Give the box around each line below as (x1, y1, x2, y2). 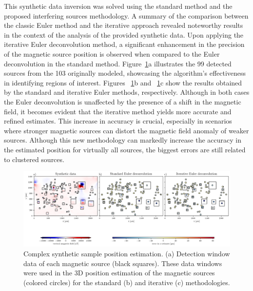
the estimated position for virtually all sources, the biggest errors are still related (4, 144, 246, 154)
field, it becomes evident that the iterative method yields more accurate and (4, 106, 232, 116)
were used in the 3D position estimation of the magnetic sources (23, 268, 215, 278)
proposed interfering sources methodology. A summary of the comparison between (4, 10, 249, 21)
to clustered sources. (4, 154, 64, 164)
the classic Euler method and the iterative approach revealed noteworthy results (4, 20, 243, 30)
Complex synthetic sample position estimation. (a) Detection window (23, 248, 230, 258)
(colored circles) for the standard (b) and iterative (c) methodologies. (23, 277, 230, 287)
